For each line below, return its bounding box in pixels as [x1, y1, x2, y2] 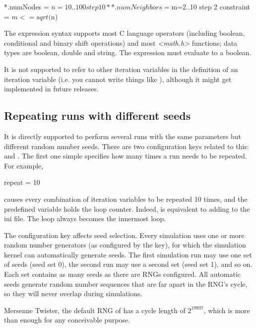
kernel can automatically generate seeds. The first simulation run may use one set [4, 249, 252, 259]
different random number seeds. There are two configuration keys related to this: [4, 141, 249, 151]
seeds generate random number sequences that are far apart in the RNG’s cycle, [4, 278, 248, 289]
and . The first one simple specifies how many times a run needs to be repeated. [4, 151, 247, 161]
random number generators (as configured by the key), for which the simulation [4, 240, 246, 250]
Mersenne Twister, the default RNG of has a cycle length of [4, 305, 186, 315]
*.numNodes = [4, 1, 49, 11]
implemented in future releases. [4, 83, 99, 94]
